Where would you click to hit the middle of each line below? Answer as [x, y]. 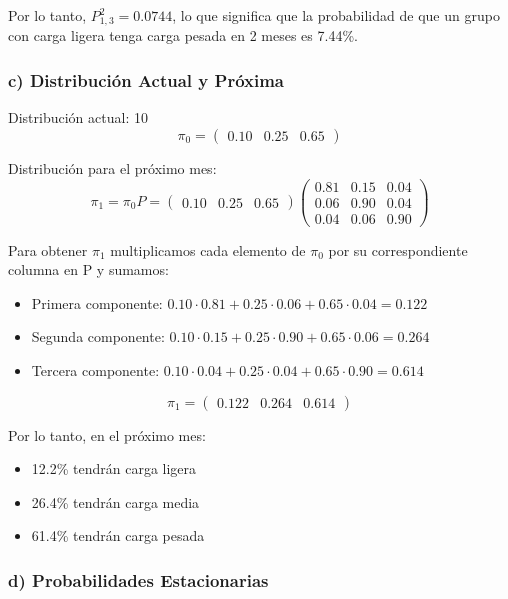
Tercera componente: [95, 369]
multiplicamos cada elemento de [208, 249]
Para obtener [48, 249]
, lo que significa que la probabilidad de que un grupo [336, 15]
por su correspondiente [398, 249]
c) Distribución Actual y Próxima [146, 79]
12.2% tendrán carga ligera [114, 468]
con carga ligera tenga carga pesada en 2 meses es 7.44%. [183, 35]
